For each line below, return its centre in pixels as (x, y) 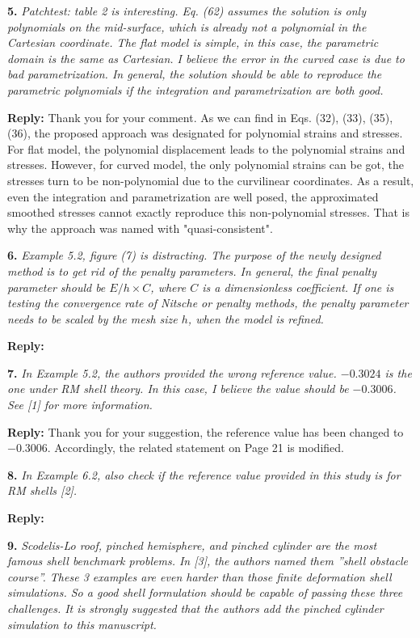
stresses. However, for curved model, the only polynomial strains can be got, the (206, 165)
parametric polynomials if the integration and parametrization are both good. (195, 89)
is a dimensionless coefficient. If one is (298, 287)
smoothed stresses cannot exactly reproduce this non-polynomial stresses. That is (208, 212)
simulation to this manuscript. (82, 624)
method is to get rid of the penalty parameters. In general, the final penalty (192, 270)
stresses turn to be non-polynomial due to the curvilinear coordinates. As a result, (211, 180)
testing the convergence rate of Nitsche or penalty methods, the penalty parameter (208, 303)
